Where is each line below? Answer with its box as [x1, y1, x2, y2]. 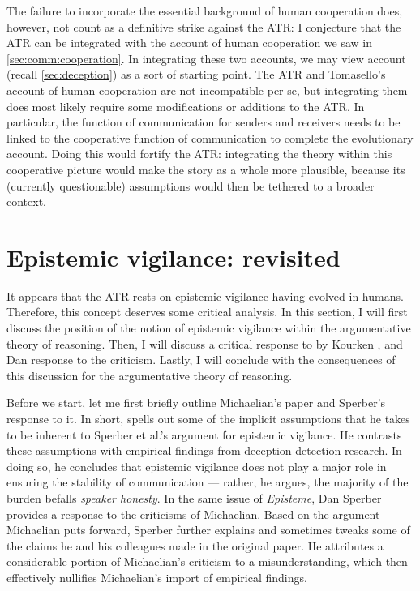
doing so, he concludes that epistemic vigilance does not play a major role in [6, 457, 387, 474]
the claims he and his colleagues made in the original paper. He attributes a [6, 537, 384, 554]
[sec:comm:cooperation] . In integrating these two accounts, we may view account [6, 49, 406, 66]
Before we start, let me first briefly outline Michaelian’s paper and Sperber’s [6, 394, 386, 411]
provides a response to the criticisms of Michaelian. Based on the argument [6, 505, 380, 522]
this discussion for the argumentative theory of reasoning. [6, 366, 293, 383]
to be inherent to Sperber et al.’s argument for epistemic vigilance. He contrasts [6, 426, 402, 443]
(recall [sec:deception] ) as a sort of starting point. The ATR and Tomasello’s [6, 66, 386, 83]
